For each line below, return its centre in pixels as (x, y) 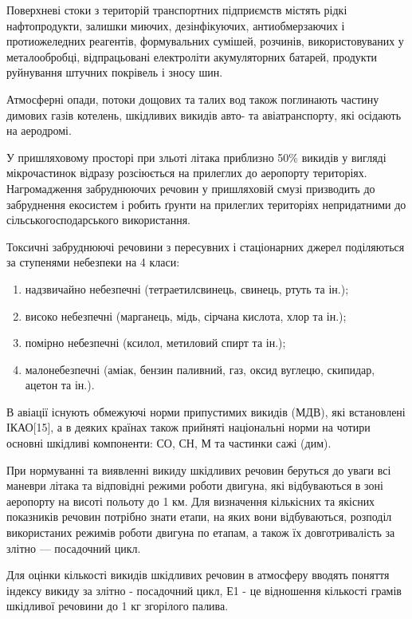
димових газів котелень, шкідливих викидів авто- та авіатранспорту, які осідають (204, 114)
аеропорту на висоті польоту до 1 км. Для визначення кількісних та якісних (191, 501)
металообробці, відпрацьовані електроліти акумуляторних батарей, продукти (192, 56)
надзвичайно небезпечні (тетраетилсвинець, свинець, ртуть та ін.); (187, 288)
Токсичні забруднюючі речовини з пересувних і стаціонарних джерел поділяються (206, 246)
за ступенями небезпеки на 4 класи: (93, 262)
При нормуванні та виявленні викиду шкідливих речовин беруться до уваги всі (199, 469)
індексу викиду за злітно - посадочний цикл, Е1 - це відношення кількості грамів (204, 590)
